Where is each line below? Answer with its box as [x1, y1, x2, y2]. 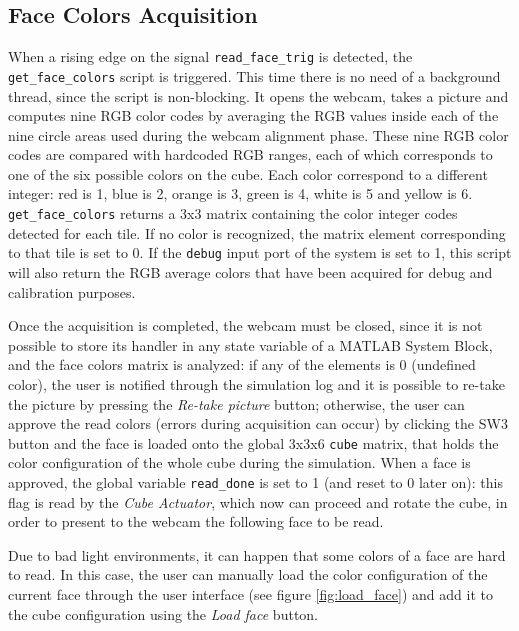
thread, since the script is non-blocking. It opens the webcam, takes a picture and [8, 85, 509, 106]
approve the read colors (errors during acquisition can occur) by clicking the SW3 [8, 413, 508, 434]
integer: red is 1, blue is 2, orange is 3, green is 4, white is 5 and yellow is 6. [8, 183, 473, 204]
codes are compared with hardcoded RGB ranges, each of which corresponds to [8, 144, 493, 165]
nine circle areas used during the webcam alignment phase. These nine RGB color [8, 124, 509, 145]
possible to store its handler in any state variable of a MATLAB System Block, [8, 334, 493, 355]
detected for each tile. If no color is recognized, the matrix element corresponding [8, 222, 506, 243]
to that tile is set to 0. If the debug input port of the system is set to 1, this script [8, 242, 512, 263]
